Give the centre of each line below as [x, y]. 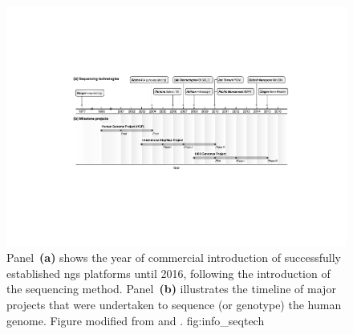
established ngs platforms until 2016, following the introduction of [168, 273]
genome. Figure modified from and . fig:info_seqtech [136, 320]
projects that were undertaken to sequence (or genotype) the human [174, 305]
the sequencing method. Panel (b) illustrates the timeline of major [171, 289]
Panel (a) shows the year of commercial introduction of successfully [174, 258]
